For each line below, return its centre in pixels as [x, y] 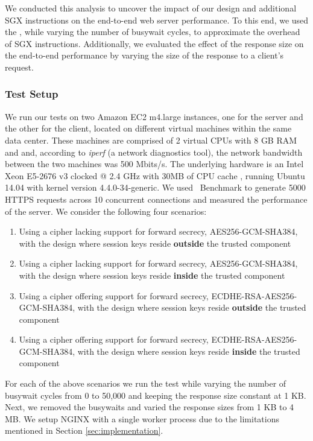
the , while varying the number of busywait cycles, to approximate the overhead [153, 32]
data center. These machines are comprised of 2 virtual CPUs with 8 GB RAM [151, 140]
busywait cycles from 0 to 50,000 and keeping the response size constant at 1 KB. [156, 395]
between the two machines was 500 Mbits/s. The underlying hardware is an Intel [154, 164]
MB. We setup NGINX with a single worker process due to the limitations [142, 418]
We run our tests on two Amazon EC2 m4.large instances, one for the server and [154, 116]
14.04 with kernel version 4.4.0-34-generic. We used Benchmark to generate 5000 [155, 187]
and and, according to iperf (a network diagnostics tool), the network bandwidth [154, 152]
